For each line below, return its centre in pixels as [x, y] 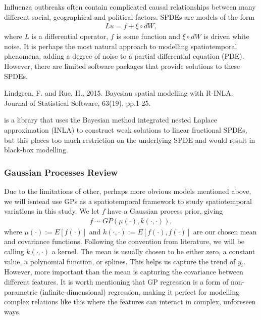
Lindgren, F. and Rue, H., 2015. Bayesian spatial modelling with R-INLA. [119, 93]
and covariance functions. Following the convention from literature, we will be [124, 241]
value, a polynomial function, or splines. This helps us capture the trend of [120, 261]
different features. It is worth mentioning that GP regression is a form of [116, 281]
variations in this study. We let [52, 211]
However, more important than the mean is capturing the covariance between [124, 272]
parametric [21, 291]
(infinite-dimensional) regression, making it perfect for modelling [140, 291]
